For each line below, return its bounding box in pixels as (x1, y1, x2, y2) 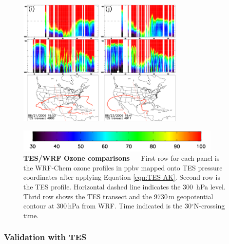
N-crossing (193, 201, 225, 211)
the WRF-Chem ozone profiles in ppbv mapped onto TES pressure (23, 162, 223, 172)
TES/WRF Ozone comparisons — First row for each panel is (23, 153, 220, 163)
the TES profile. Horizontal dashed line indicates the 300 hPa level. (23, 181, 226, 191)
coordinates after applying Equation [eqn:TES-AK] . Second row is (23, 172, 221, 182)
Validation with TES (4, 231, 87, 243)
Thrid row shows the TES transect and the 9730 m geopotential (23, 191, 213, 201)
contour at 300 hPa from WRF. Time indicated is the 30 (23, 201, 191, 211)
